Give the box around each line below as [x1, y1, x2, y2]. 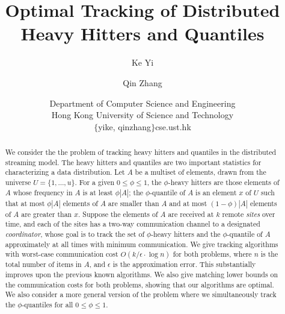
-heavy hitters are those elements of [168, 177, 280, 187]
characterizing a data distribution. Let [5, 167, 125, 177]
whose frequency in [13, 187, 73, 197]
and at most [169, 198, 207, 208]
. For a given [75, 177, 115, 187]
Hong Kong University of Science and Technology [51, 108, 234, 121]
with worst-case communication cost [5, 249, 118, 259]
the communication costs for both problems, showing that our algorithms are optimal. [5, 279, 274, 289]
